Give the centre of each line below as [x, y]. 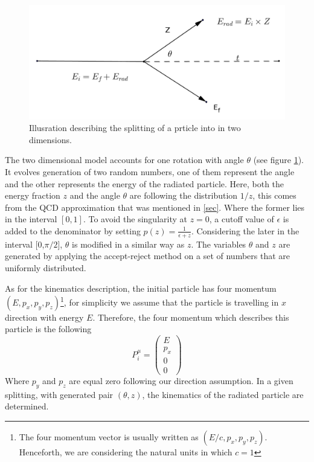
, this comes [274, 195]
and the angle [95, 195]
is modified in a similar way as [128, 244]
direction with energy [44, 317]
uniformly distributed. [46, 268]
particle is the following [48, 329]
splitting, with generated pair [59, 394]
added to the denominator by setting [73, 230]
